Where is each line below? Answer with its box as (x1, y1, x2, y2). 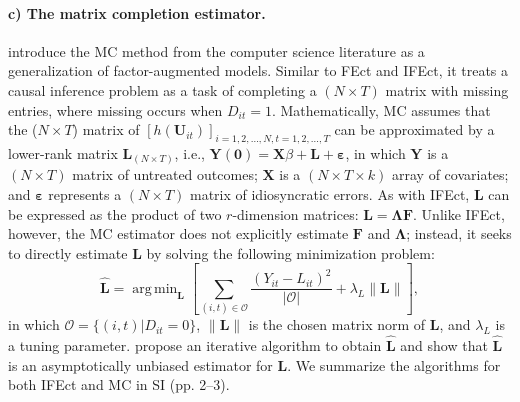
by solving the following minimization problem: (146, 242, 435, 263)
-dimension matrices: (232, 203, 359, 224)
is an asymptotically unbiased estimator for (8, 354, 273, 375)
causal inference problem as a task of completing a (8, 79, 317, 100)
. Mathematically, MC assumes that (271, 99, 491, 120)
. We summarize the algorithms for (287, 354, 501, 375)
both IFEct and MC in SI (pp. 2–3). (8, 374, 230, 395)
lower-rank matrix (8, 142, 118, 163)
